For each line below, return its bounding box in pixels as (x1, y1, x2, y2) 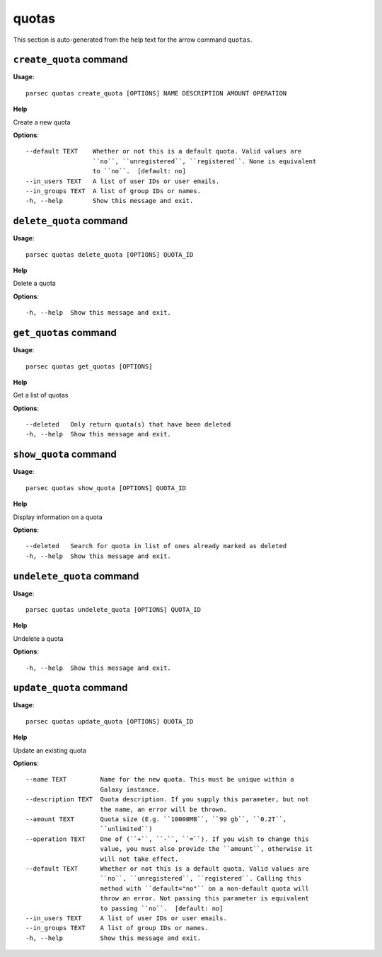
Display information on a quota (13, 513, 103, 521)
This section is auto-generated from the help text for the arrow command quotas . (13, 35, 253, 44)
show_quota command (13, 448, 117, 460)
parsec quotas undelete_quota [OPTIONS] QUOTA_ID (25, 605, 202, 614)
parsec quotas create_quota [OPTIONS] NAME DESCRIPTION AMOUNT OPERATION (25, 89, 287, 97)
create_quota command (13, 54, 128, 66)
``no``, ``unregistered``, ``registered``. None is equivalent (92, 157, 317, 166)
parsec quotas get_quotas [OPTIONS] (25, 362, 153, 371)
